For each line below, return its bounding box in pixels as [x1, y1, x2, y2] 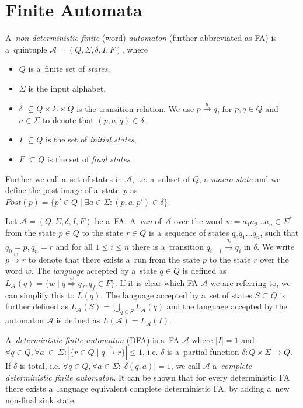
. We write [257, 240, 295, 253]
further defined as [5, 300, 68, 312]
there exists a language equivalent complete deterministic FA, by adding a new [5, 382, 290, 395]
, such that [260, 226, 299, 239]
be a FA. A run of [95, 215, 162, 227]
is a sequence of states [149, 226, 229, 239]
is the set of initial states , [46, 133, 137, 145]
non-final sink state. [5, 394, 76, 406]
